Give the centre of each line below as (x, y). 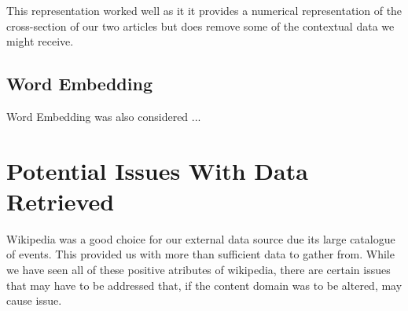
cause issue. (34, 300)
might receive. (40, 41)
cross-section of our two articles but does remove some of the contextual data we (200, 26)
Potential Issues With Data (157, 170)
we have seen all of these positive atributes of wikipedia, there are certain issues (198, 270)
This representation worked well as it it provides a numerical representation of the (204, 10)
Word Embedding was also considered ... (104, 116)
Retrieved (61, 201)
